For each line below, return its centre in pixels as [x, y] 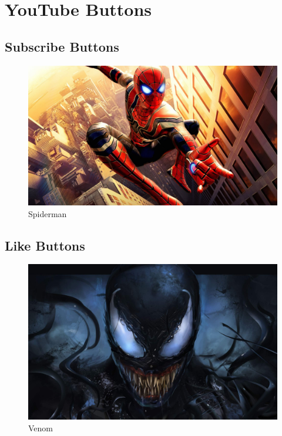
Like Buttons [45, 245]
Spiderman [48, 213]
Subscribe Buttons [62, 46]
